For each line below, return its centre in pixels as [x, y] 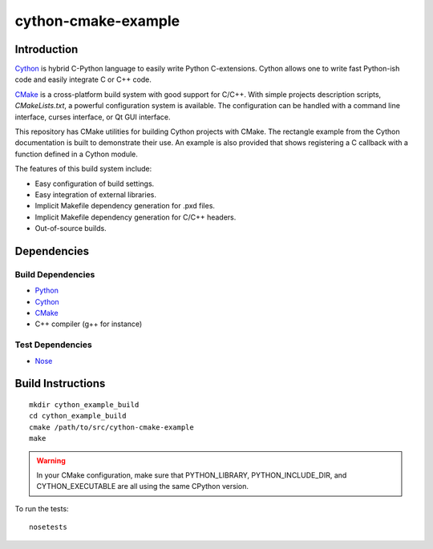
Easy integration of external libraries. [95, 194]
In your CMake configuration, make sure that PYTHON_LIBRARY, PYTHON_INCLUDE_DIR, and [192, 475]
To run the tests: [42, 508]
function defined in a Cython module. [76, 154]
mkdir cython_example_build [84, 405]
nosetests [48, 527]
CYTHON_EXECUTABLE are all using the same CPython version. [142, 486]
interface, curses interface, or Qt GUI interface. [93, 117]
